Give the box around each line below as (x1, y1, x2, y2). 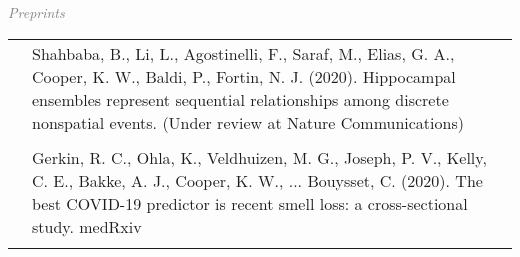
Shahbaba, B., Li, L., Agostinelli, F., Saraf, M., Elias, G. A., (32, 41, 455, 65)
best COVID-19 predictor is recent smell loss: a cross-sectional (32, 191, 468, 215)
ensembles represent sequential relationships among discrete (32, 87, 449, 111)
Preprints (8, 2, 65, 22)
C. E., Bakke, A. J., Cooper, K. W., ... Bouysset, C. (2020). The (32, 168, 483, 192)
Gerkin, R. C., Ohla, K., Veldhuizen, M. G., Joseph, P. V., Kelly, (32, 145, 487, 169)
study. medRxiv (32, 214, 142, 238)
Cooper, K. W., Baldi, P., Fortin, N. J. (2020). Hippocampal (32, 64, 456, 88)
